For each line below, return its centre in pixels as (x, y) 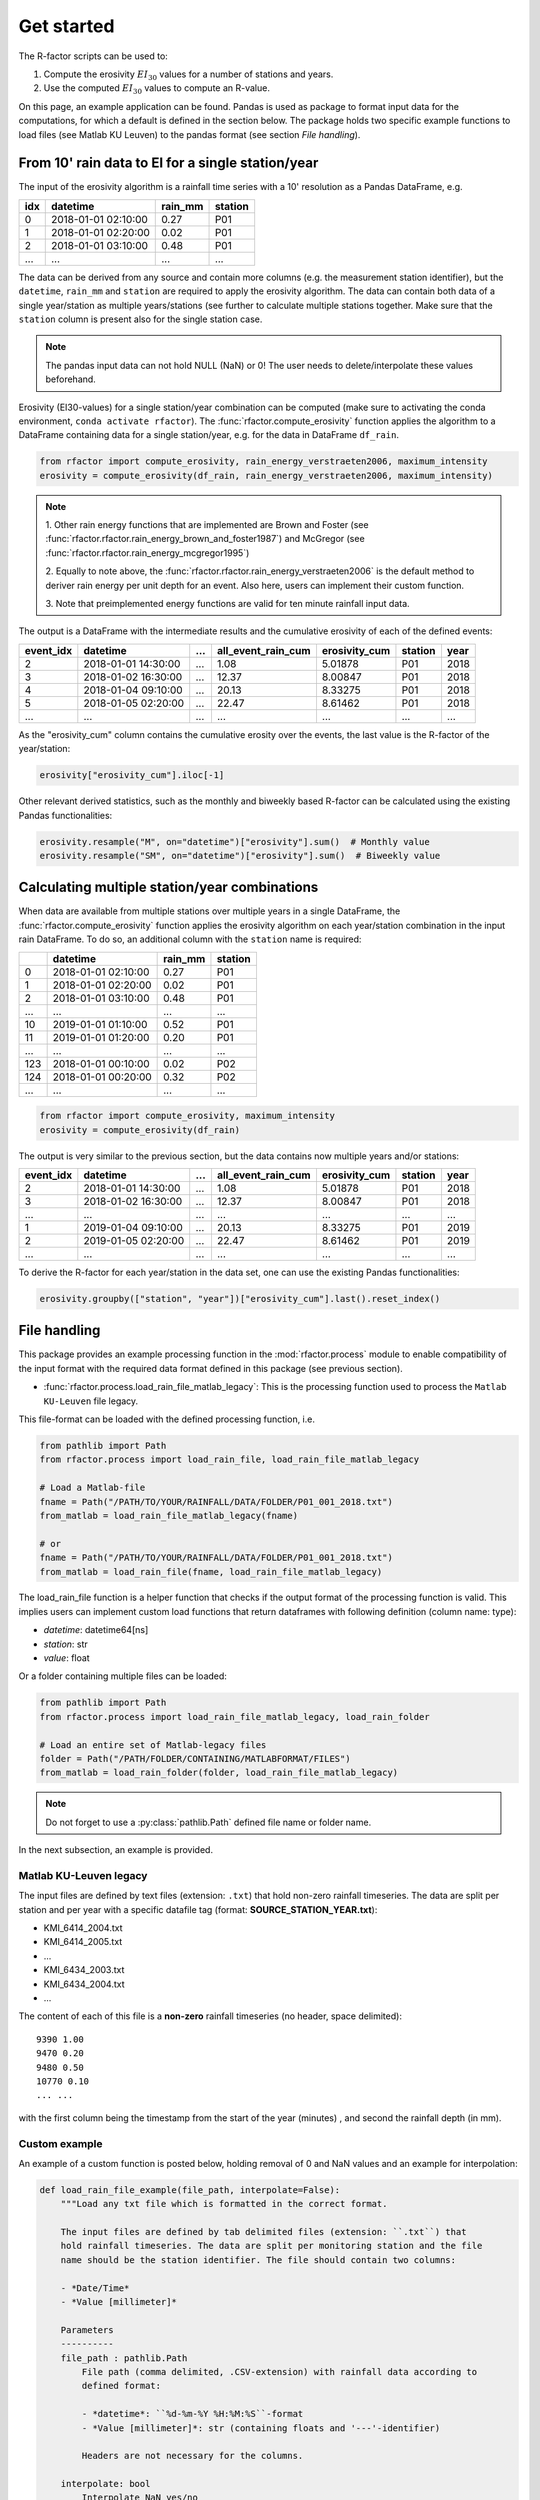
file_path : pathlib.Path (124, 2358)
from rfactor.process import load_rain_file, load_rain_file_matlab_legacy (229, 1459)
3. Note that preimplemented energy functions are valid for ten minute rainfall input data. (227, 604)
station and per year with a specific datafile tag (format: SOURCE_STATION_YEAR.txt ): (198, 1909)
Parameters (87, 2329)
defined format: (121, 2386)
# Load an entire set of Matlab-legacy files (153, 1744)
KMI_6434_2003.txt (84, 1970)
